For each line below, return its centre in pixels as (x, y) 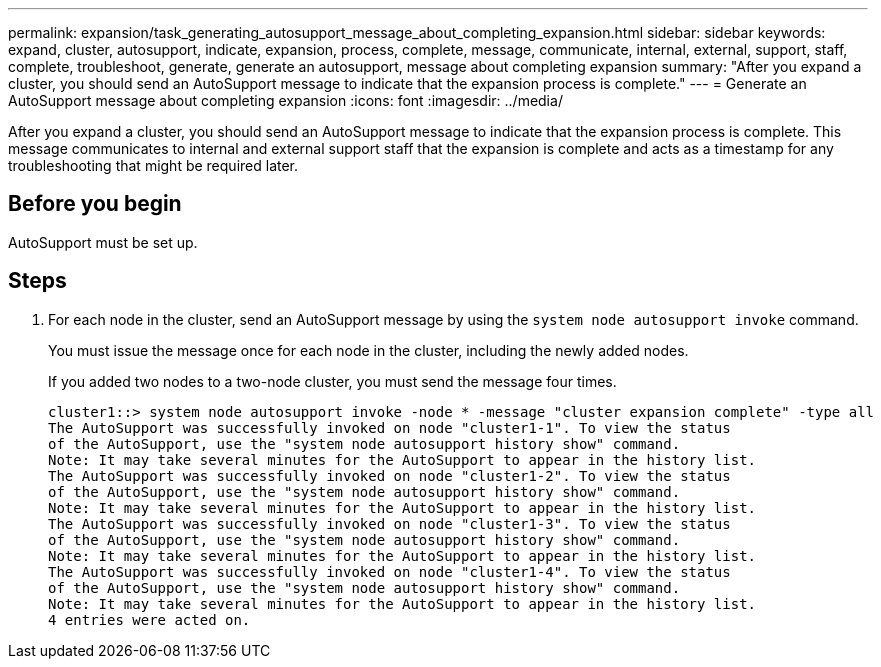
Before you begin (95, 204)
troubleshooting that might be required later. (153, 165)
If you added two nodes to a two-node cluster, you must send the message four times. (332, 381)
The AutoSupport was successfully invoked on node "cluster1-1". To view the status (389, 427)
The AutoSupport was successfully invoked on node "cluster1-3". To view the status (389, 523)
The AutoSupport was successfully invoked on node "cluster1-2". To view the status (389, 475)
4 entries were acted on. (149, 619)
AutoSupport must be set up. (103, 242)
